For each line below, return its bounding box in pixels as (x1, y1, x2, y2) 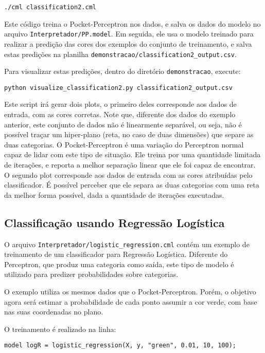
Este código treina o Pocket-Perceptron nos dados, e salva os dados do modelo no (4, 18, 261, 29)
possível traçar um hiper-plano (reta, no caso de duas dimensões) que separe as (4, 129, 254, 140)
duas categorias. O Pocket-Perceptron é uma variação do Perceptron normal (4, 139, 244, 150)
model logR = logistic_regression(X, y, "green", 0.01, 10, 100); (4, 342, 237, 349)
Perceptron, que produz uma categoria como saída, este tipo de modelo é (4, 258, 234, 269)
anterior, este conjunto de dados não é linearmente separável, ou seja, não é (4, 119, 242, 129)
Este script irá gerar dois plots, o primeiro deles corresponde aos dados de (4, 99, 237, 109)
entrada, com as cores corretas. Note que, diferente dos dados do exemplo (4, 109, 236, 120)
